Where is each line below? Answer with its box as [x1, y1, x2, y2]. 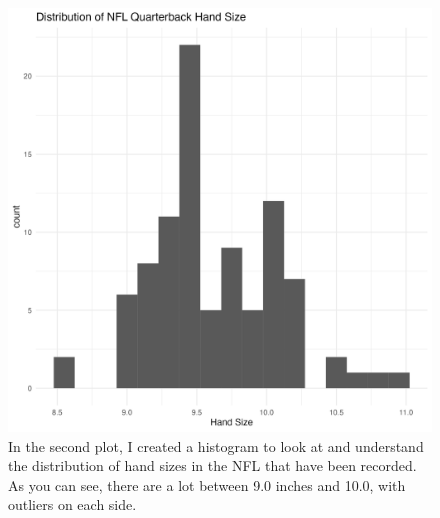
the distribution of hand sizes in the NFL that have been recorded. [8, 455, 417, 476]
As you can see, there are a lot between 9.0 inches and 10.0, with [8, 474, 406, 495]
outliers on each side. [8, 494, 137, 515]
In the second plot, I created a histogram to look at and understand [8, 435, 424, 456]
